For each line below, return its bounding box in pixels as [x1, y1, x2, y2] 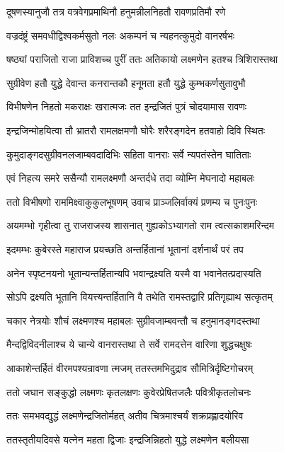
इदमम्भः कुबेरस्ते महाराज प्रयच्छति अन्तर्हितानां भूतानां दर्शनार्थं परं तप [6, 241, 244, 256]
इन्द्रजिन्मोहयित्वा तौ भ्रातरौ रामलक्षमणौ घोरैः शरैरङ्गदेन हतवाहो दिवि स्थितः [6, 122, 266, 137]
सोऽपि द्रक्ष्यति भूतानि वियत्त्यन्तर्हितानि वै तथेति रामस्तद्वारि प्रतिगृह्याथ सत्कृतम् [6, 289, 273, 304]
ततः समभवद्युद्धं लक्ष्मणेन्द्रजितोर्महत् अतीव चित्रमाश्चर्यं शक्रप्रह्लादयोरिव [6, 408, 244, 423]
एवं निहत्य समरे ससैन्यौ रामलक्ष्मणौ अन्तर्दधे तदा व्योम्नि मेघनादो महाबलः [6, 170, 255, 185]
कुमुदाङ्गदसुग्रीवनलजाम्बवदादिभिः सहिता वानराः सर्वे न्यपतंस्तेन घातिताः [6, 146, 251, 161]
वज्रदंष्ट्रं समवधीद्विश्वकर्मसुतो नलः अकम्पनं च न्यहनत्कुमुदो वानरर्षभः [6, 28, 235, 42]
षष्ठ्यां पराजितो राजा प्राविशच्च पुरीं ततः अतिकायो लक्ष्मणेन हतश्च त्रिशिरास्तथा [6, 52, 278, 66]
